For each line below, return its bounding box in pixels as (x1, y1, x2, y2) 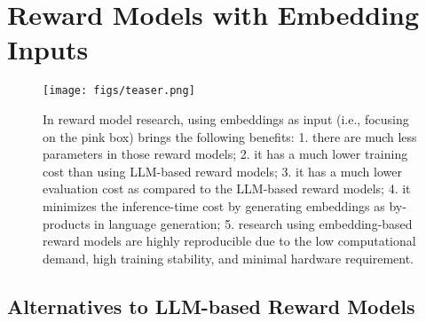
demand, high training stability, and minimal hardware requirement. (43, 248, 414, 267)
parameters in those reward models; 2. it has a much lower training (43, 145, 408, 163)
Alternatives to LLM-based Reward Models (7, 292, 415, 319)
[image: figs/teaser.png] (43, 84, 195, 98)
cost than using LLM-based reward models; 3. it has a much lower (43, 161, 402, 180)
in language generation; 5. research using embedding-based (94, 214, 413, 232)
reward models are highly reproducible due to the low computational (43, 232, 416, 250)
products (43, 214, 91, 232)
